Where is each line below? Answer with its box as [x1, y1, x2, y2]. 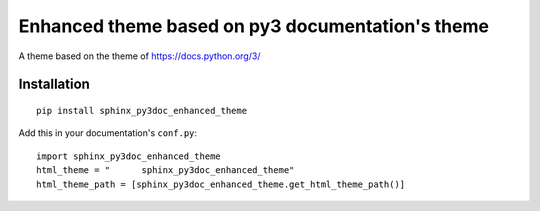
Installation [18, 76, 90, 93]
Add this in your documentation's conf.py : [18, 127, 198, 139]
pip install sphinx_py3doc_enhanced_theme [36, 105, 248, 116]
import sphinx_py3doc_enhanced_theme [36, 150, 222, 162]
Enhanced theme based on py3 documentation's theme [18, 15, 490, 37]
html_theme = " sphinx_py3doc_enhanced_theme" [36, 165, 295, 176]
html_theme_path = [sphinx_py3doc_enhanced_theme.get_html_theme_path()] [36, 178, 406, 190]
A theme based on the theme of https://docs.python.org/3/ [18, 50, 261, 62]
